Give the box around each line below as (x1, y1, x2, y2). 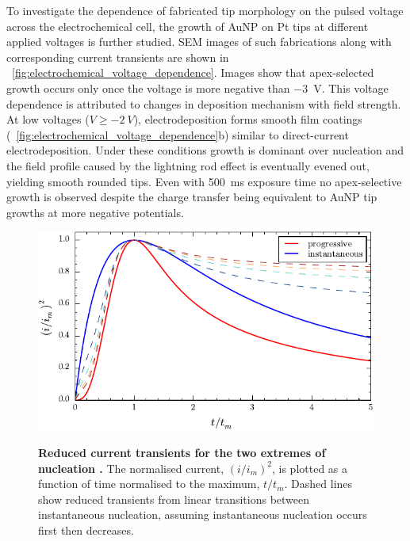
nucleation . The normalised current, (38, 459, 224, 476)
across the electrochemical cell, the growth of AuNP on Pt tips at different (6, 17, 369, 34)
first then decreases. (38, 522, 134, 539)
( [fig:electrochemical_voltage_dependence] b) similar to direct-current (6, 126, 349, 143)
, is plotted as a (271, 459, 348, 476)
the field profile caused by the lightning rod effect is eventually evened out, (6, 157, 370, 173)
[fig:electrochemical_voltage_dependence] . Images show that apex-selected (12, 64, 374, 81)
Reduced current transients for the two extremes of (38, 444, 326, 461)
